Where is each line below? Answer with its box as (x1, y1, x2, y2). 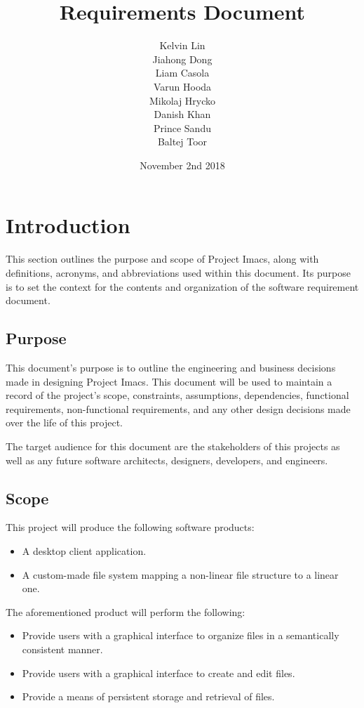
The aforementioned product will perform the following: (6, 604, 245, 619)
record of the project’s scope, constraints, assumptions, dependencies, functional (6, 388, 349, 402)
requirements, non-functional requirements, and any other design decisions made (6, 401, 351, 416)
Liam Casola (155, 65, 210, 80)
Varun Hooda (153, 79, 212, 93)
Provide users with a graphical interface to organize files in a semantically (22, 628, 339, 643)
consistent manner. (22, 641, 103, 656)
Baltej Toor (157, 134, 208, 149)
